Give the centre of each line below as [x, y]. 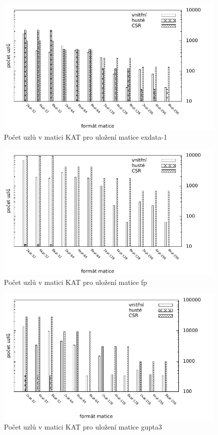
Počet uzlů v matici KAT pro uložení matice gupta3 [83, 427]
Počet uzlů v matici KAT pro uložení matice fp [76, 282]
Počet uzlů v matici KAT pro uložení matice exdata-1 [86, 136]
